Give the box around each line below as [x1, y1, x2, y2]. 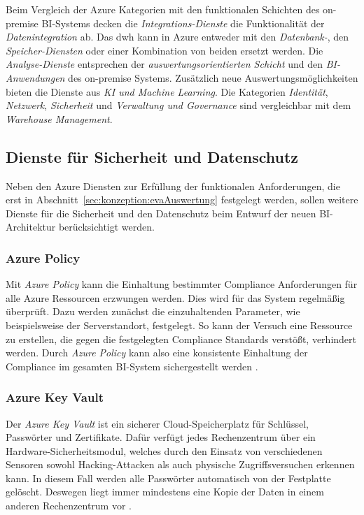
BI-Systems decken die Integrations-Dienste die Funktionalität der [41, 15, 325, 30]
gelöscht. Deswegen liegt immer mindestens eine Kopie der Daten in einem [6, 484, 324, 499]
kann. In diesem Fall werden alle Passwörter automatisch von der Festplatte [6, 470, 331, 485]
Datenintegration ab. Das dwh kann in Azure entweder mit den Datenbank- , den [6, 29, 349, 44]
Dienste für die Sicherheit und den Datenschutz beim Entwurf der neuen [6, 205, 316, 220]
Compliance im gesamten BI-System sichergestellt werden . [6, 358, 258, 373]
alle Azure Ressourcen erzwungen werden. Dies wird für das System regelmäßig [6, 290, 345, 305]
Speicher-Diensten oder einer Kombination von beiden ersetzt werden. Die [6, 43, 323, 57]
